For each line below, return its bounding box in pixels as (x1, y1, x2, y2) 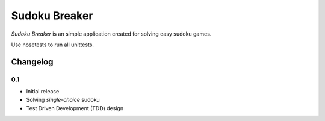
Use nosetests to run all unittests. (11, 41, 94, 48)
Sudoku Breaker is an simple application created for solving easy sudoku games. (11, 30, 212, 37)
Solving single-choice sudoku (26, 96, 101, 104)
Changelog (11, 57, 54, 67)
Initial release (26, 88, 60, 95)
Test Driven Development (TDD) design (26, 104, 123, 111)
